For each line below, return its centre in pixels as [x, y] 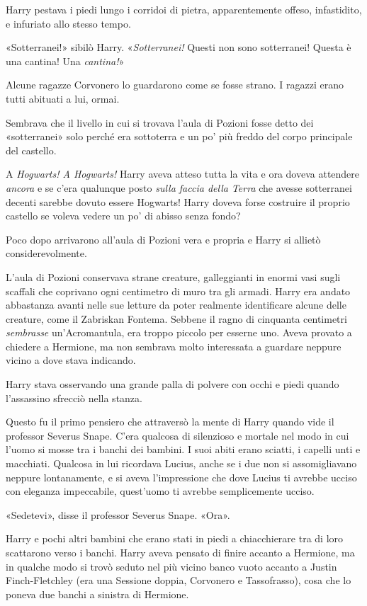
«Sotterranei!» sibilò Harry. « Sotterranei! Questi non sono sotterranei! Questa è [179, 47]
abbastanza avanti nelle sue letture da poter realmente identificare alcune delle [176, 305]
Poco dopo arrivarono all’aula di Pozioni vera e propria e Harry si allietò [163, 239]
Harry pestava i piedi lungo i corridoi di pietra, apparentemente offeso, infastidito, [184, 9]
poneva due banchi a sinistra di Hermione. [97, 594]
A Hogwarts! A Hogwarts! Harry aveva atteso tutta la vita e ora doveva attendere [183, 174]
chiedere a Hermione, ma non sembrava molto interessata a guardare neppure [174, 346]
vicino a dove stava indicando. [71, 360]
